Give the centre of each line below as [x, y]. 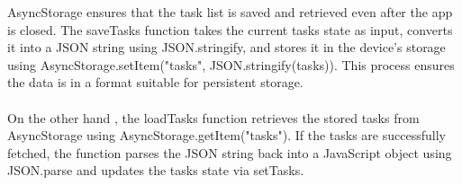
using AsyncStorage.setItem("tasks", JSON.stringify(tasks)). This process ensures [231, 64]
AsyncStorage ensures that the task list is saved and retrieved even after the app [230, 12]
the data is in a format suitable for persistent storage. [155, 82]
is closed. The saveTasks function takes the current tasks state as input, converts [230, 29]
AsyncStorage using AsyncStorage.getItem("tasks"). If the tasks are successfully [226, 135]
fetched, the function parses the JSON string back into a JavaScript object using [230, 152]
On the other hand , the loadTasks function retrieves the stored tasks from [213, 117]
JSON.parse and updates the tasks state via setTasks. [156, 170]
